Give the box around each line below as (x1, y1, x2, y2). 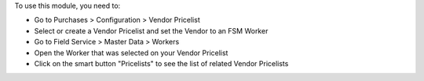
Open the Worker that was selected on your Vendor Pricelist (34, 48, 228, 58)
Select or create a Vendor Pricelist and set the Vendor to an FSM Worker (34, 26, 269, 35)
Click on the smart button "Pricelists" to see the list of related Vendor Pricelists (34, 58, 289, 68)
